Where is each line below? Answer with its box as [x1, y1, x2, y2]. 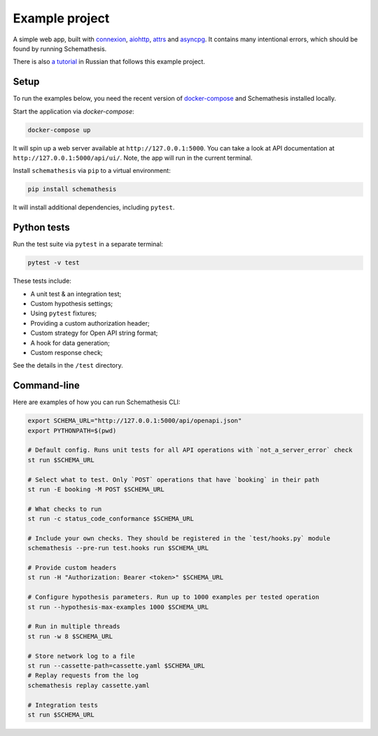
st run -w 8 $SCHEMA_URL [27, 632, 113, 640]
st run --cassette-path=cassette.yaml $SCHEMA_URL [27, 662, 206, 669]
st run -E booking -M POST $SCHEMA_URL [27, 485, 164, 493]
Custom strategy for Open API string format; [30, 329, 158, 338]
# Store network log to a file [27, 652, 136, 660]
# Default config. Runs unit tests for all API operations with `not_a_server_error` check [27, 446, 353, 454]
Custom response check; [30, 348, 103, 356]
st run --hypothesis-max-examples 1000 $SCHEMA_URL [27, 603, 209, 611]
